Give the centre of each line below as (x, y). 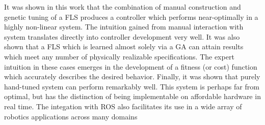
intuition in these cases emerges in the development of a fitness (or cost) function (131, 66)
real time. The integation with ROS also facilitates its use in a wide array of (123, 106)
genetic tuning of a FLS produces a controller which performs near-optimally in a (131, 17)
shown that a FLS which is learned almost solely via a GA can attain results (124, 46)
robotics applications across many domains (71, 116)
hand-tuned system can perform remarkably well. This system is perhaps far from (132, 86)
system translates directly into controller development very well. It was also (122, 36)
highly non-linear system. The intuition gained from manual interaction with (124, 27)
